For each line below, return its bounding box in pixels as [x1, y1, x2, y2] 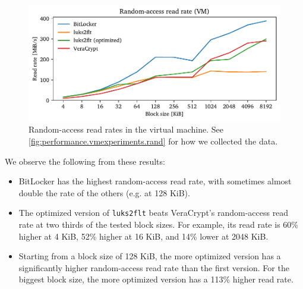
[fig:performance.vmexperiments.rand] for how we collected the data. [29, 135, 278, 147]
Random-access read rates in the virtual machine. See [29, 123, 223, 136]
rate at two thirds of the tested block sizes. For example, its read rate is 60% [18, 218, 298, 231]
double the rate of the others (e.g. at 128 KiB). [18, 186, 190, 199]
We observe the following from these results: [5, 155, 165, 167]
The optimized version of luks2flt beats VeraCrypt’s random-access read [18, 206, 289, 219]
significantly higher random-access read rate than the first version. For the [18, 261, 289, 274]
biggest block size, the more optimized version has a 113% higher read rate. [18, 273, 293, 285]
